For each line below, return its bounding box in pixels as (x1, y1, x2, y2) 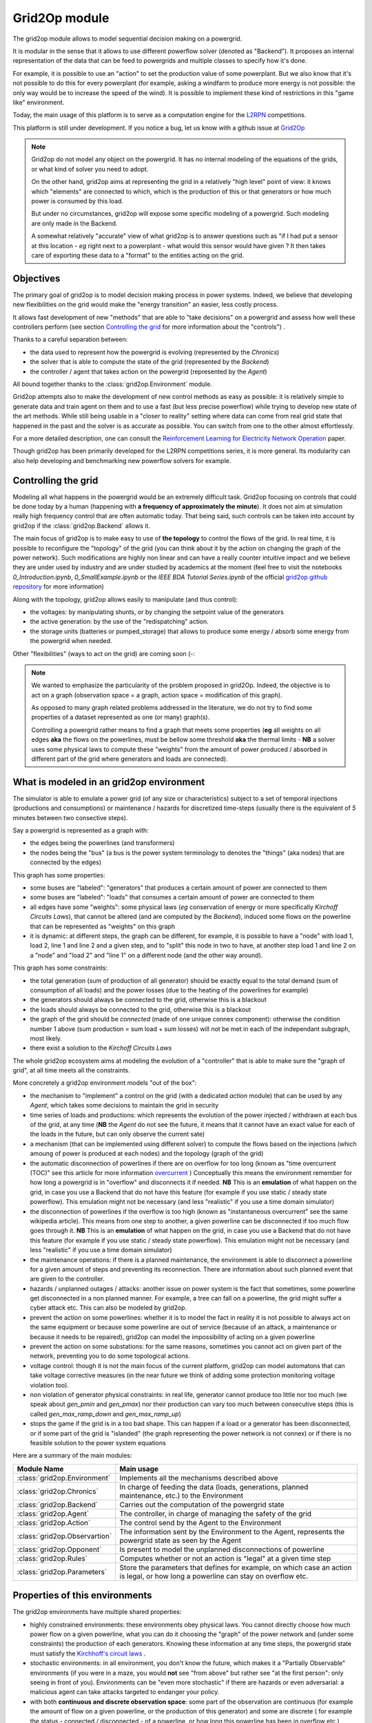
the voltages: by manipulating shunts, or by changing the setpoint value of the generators (30, 607, 284, 616)
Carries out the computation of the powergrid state (119, 1500, 285, 1509)
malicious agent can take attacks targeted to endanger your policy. (30, 1688, 220, 1696)
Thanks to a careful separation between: (12, 335, 128, 344)
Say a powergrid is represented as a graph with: (12, 826, 149, 835)
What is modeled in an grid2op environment (12, 776, 205, 788)
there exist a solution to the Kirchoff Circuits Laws (30, 1044, 172, 1052)
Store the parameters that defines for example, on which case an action (119, 1562, 352, 1572)
